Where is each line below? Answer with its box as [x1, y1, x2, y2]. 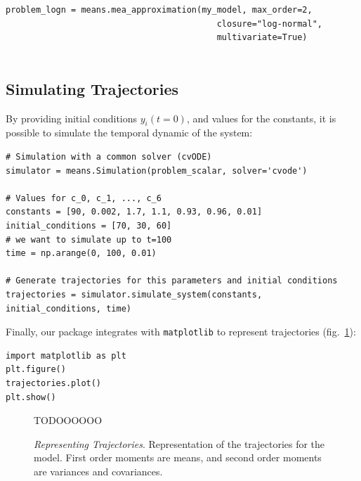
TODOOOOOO [34, 413, 103, 428]
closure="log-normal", [216, 18, 323, 29]
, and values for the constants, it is [186, 110, 336, 125]
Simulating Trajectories [6, 77, 179, 99]
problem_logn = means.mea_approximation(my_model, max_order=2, [6, 5, 313, 15]
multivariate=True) [216, 32, 308, 43]
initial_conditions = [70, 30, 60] [6, 220, 172, 231]
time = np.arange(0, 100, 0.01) [6, 248, 157, 259]
